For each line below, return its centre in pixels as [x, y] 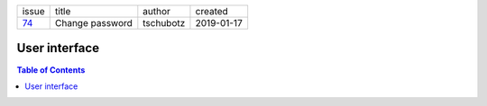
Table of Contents [51, 70]
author [157, 11]
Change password [93, 23]
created [212, 11]
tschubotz [164, 23]
